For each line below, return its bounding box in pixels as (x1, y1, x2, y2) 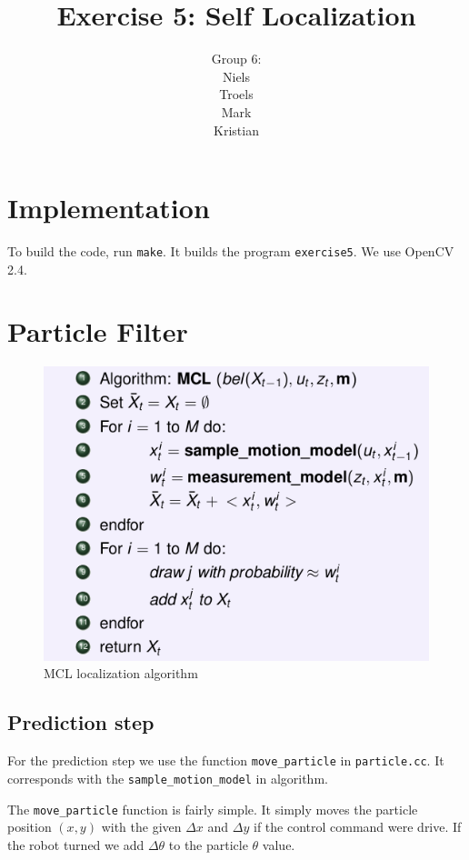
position (7, 817, 52, 836)
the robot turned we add (7, 835, 145, 854)
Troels (219, 85, 254, 104)
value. (262, 835, 295, 854)
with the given (101, 817, 182, 836)
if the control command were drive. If (253, 817, 462, 836)
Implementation (7, 189, 210, 226)
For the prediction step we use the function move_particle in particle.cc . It (7, 751, 444, 770)
